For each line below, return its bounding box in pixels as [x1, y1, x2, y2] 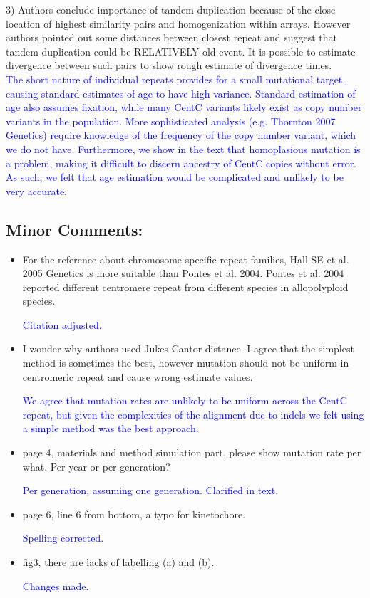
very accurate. [6, 183, 68, 198]
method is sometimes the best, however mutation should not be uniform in [22, 355, 349, 370]
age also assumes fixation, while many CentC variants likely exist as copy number [6, 100, 362, 115]
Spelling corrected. [22, 530, 104, 545]
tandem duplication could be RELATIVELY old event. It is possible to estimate [6, 43, 356, 58]
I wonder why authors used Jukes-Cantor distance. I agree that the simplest [22, 341, 354, 356]
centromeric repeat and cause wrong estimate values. [22, 369, 253, 384]
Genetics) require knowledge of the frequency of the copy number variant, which [6, 127, 356, 142]
